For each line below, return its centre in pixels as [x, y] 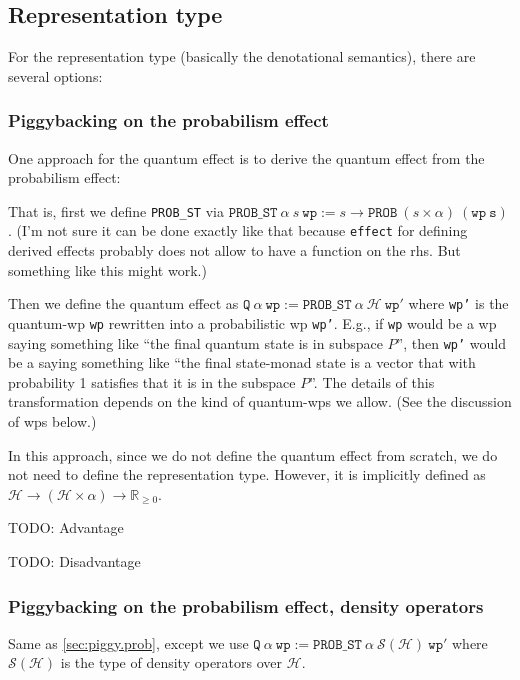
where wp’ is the [458, 303]
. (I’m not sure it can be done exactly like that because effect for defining [238, 230]
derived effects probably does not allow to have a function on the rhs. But [234, 250]
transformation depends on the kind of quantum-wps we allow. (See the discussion [260, 401]
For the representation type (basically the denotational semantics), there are [242, 56]
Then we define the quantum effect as [123, 303]
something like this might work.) [107, 269]
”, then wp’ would [451, 342]
